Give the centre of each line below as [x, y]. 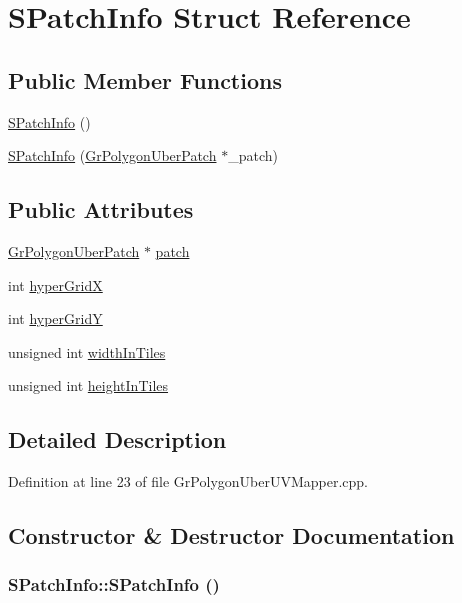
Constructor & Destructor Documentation [231, 535]
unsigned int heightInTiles [88, 385]
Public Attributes [101, 209]
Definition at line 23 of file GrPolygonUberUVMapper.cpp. [188, 481]
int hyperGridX [55, 284]
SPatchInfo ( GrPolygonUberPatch [112, 155]
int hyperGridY [55, 318]
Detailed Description [117, 439]
